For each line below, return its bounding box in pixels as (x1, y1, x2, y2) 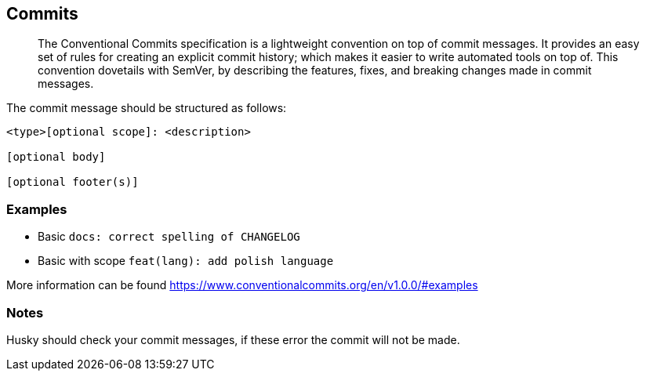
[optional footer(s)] (6, 176, 139, 189)
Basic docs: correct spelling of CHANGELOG (38, 230, 300, 244)
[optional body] (6, 150, 106, 164)
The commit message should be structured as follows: (6, 101, 287, 115)
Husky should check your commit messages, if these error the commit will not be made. (6, 332, 460, 346)
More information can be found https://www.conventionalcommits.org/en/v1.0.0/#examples (6, 278, 478, 292)
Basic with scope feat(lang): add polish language (38, 254, 334, 268)
